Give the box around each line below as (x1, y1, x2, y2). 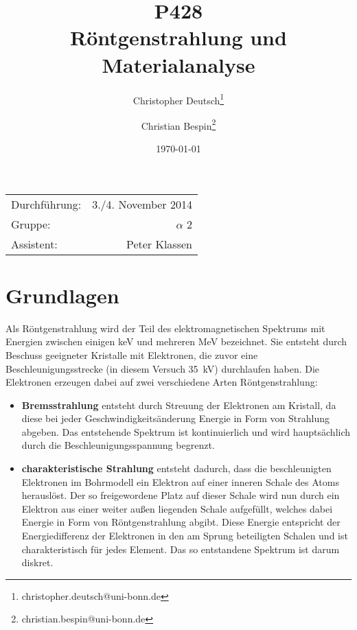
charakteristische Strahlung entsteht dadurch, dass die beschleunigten (21, 461, 332, 476)
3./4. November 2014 (92, 196, 192, 212)
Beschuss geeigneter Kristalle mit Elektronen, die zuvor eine (5, 347, 258, 362)
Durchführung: (11, 196, 82, 212)
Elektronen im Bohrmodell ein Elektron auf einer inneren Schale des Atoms (21, 474, 339, 489)
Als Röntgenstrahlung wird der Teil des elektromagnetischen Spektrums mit (5, 320, 325, 335)
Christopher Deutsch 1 (133, 91, 224, 107)
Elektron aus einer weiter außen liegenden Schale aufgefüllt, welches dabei (21, 501, 333, 515)
